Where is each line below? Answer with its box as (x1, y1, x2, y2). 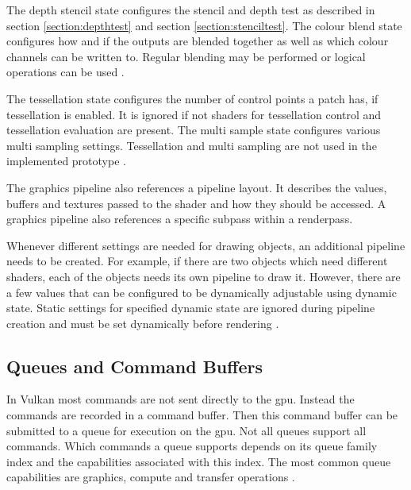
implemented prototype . (6, 152, 126, 169)
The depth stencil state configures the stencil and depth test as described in (6, 2, 375, 17)
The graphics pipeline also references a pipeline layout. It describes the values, (6, 179, 387, 195)
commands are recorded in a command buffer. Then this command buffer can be (6, 407, 398, 423)
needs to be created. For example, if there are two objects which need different (6, 253, 388, 269)
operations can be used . (6, 64, 125, 80)
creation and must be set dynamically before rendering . (6, 314, 279, 331)
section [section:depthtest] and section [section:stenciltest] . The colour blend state (6, 17, 402, 33)
